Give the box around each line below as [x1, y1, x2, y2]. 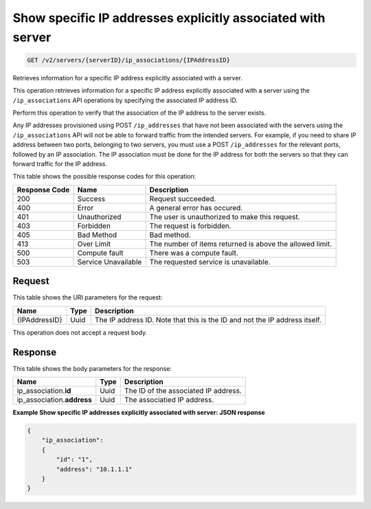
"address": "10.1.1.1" [56, 465, 133, 473]
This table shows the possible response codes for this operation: [12, 172, 196, 181]
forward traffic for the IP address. [12, 160, 108, 168]
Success [77, 194, 106, 203]
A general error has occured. [149, 203, 243, 212]
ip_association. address [16, 395, 92, 405]
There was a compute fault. [149, 248, 238, 258]
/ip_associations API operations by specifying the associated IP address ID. [12, 96, 238, 104]
